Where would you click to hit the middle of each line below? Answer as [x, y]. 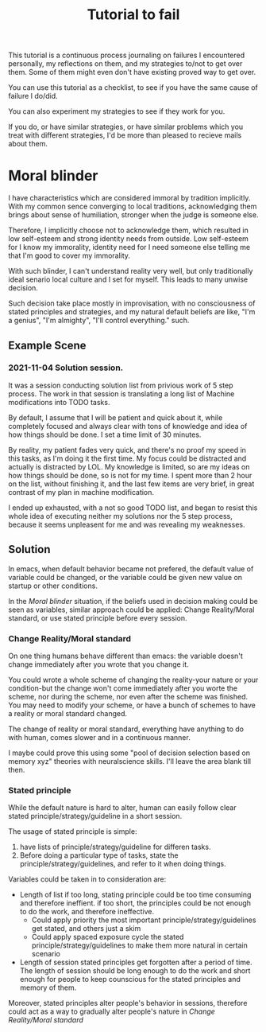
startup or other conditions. [53, 586]
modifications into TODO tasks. [59, 402]
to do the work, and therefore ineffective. [87, 912]
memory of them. [48, 987]
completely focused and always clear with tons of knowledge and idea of [128, 426]
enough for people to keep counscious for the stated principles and [130, 979]
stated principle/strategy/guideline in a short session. [95, 816]
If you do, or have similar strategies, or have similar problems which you [126, 127]
